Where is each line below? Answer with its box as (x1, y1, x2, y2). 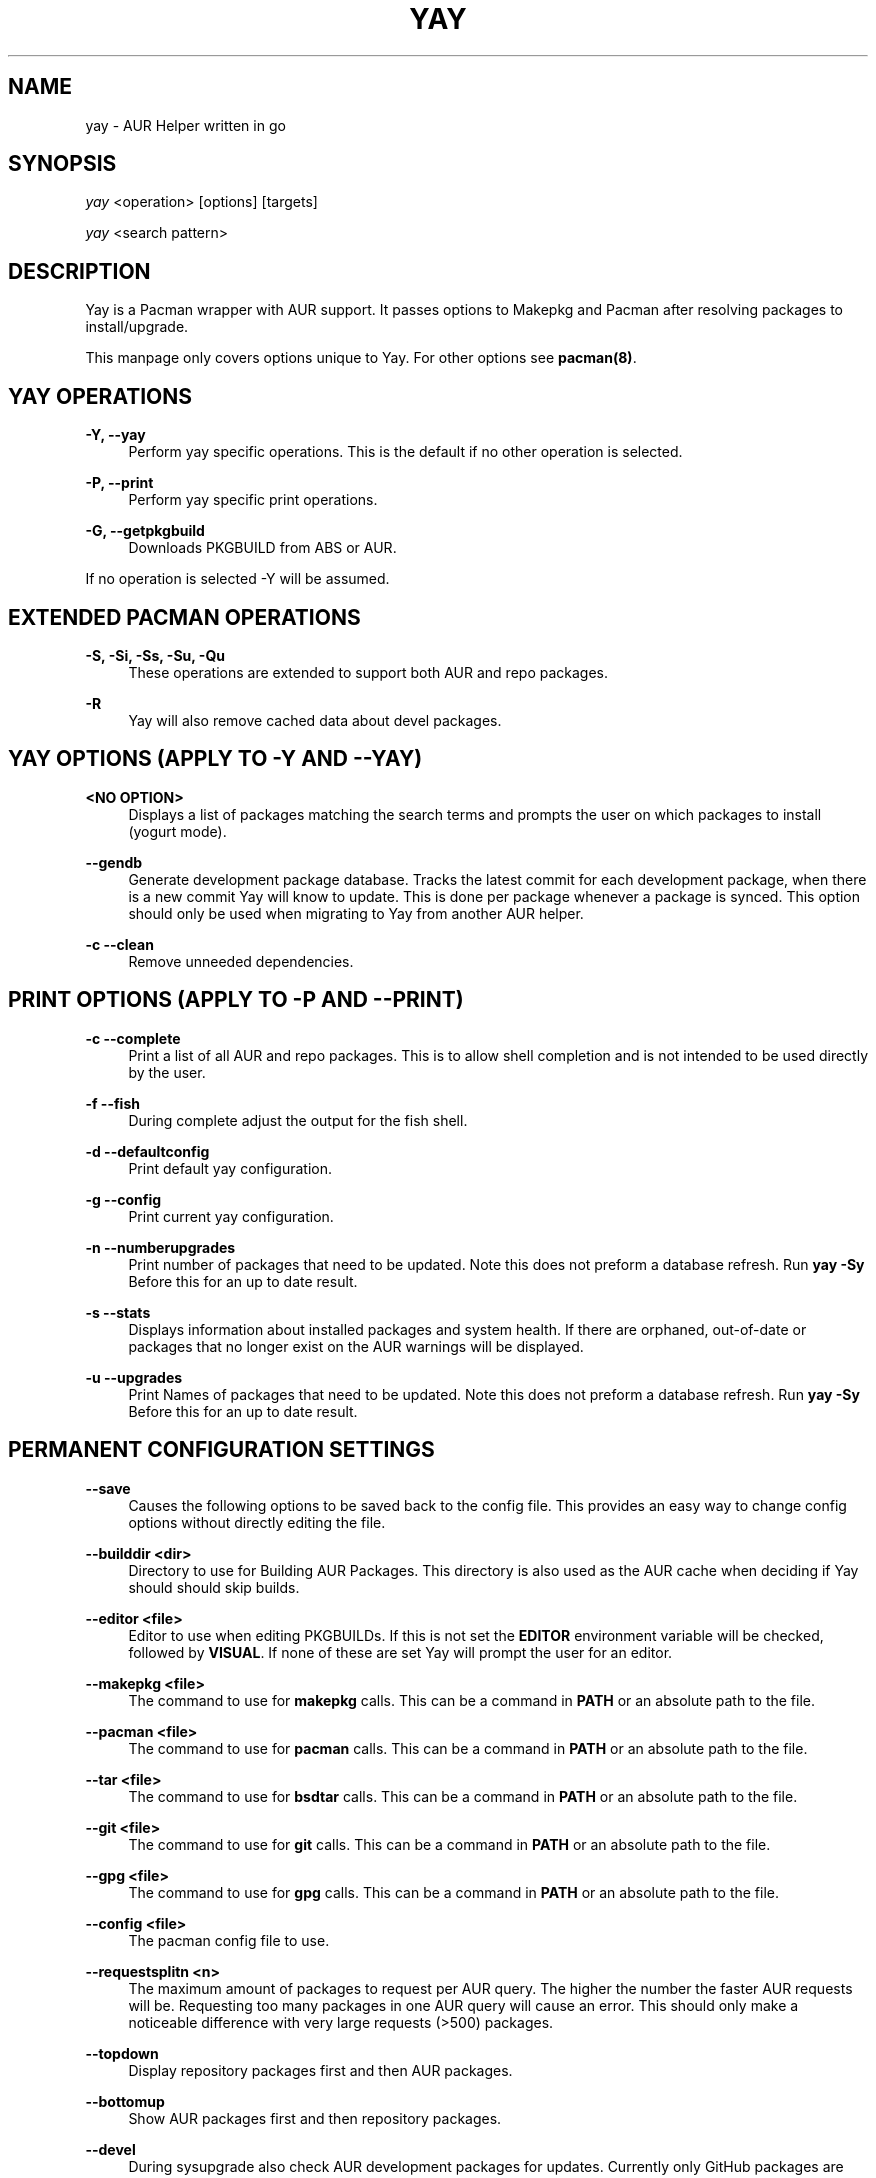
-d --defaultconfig (85, 1142, 210, 1160)
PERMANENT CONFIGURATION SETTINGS (8, 1437, 435, 1463)
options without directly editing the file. (128, 1513, 386, 1531)
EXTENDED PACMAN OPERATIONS (8, 604, 361, 630)
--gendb (85, 853, 143, 871)
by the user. (128, 1063, 206, 1081)
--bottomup (85, 2092, 165, 2110)
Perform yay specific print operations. (128, 491, 378, 509)
